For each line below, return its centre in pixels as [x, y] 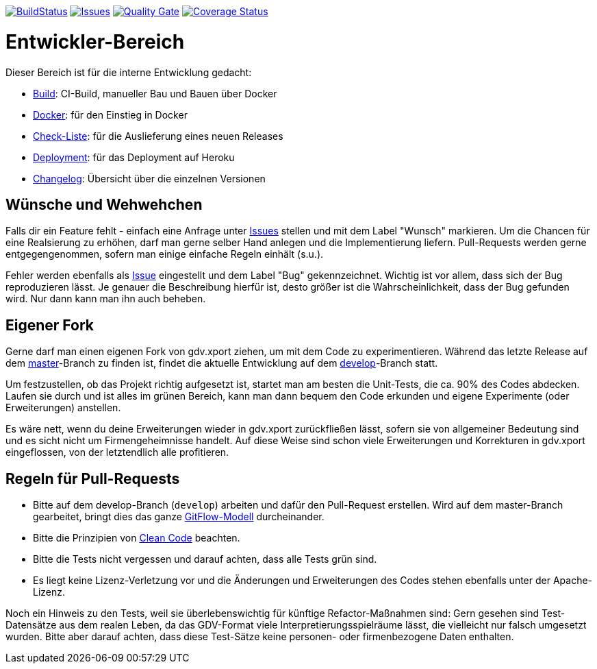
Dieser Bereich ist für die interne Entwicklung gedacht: [129, 72]
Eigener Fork [50, 325]
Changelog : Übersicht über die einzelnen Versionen [149, 178]
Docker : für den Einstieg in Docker [110, 114]
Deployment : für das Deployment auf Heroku [134, 157]
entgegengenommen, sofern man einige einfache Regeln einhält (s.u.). [165, 254]
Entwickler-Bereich [95, 41]
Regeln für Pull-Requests [93, 478]
